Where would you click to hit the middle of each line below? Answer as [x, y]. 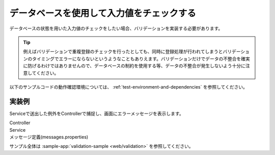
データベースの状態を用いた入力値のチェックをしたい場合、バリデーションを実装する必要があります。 [116, 28]
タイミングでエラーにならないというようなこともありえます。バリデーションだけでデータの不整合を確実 [141, 59]
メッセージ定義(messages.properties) [49, 137]
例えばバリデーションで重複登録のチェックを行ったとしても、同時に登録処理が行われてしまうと [123, 52]
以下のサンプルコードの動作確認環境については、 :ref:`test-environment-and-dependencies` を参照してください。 [129, 87]
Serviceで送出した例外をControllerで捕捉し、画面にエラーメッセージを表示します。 [97, 113]
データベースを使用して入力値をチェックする [103, 13]
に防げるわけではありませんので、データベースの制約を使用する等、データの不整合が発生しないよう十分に [134, 66]
